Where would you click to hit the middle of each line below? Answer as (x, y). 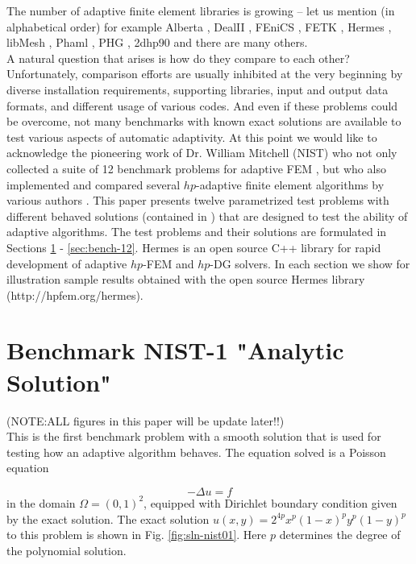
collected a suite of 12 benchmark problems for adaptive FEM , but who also (196, 168)
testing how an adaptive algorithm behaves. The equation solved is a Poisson (196, 452)
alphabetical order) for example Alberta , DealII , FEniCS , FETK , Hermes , (199, 26)
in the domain (41, 502)
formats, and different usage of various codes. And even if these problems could (202, 105)
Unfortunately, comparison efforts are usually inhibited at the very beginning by (205, 74)
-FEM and (168, 263)
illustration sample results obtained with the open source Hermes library (186, 279)
